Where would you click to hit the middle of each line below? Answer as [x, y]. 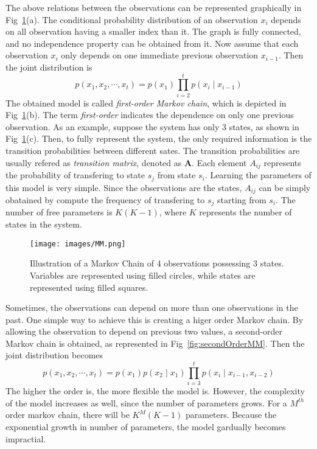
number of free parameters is [59, 212]
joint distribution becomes [54, 355]
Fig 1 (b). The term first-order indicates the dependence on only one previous [150, 115]
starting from [242, 200]
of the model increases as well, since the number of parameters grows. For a [146, 402]
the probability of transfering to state [75, 175]
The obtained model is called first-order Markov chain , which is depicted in [146, 103]
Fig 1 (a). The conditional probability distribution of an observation [132, 19]
